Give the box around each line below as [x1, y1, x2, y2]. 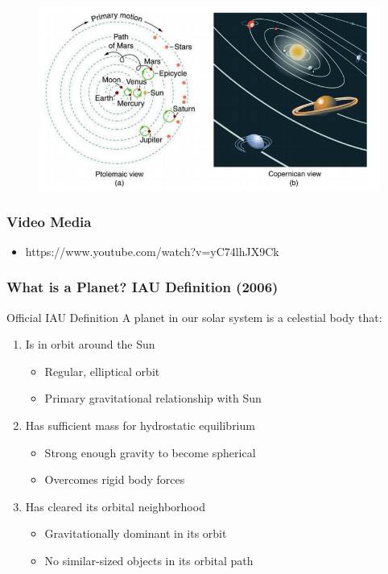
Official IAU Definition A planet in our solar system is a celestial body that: [6, 308, 382, 325]
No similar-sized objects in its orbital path [44, 552, 254, 569]
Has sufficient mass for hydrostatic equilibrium [25, 417, 255, 434]
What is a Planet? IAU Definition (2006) [6, 277, 279, 297]
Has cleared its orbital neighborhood [25, 498, 205, 514]
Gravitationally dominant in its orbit [44, 525, 227, 542]
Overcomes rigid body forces [44, 471, 185, 488]
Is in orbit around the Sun [25, 336, 155, 353]
